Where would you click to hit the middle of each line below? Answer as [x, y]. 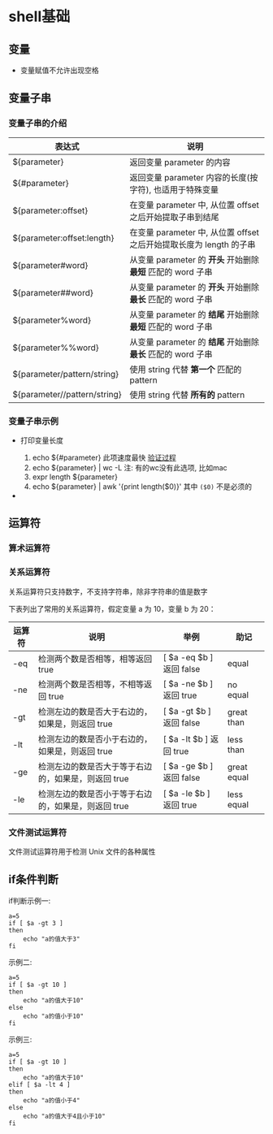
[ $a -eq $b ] [188, 657]
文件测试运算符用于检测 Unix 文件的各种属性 [82, 851]
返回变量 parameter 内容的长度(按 [194, 177]
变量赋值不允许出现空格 [59, 70]
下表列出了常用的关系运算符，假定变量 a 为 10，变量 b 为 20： [112, 608]
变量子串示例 [34, 421]
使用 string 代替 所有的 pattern [187, 395]
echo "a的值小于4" [52, 1100]
